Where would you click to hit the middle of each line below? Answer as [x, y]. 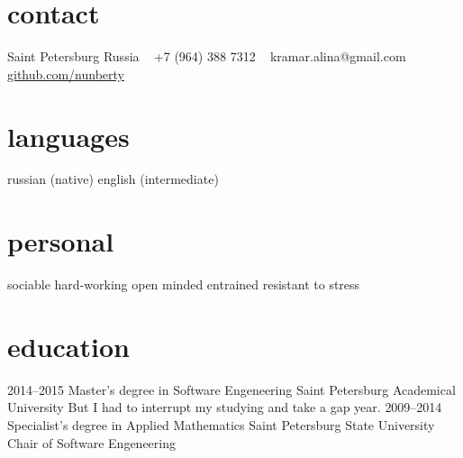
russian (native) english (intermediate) [113, 179]
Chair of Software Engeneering [91, 442]
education [68, 346]
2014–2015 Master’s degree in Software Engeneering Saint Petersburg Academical [231, 389]
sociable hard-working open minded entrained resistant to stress [184, 284]
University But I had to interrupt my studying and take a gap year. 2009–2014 [225, 407]
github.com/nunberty [66, 73]
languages [68, 136]
